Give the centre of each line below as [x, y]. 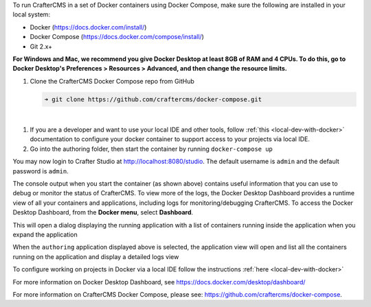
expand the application [45, 234]
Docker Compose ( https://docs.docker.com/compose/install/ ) [117, 37]
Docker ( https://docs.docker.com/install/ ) [88, 27]
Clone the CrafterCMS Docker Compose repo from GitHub [112, 81]
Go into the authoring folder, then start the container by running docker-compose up [151, 149]
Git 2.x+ [41, 46]
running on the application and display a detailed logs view [96, 256]
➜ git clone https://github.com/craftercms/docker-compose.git [153, 99]
